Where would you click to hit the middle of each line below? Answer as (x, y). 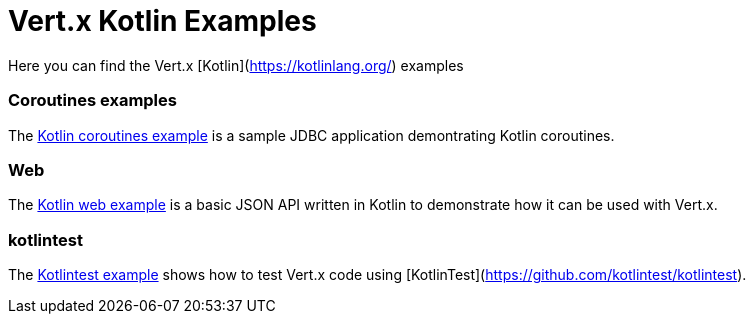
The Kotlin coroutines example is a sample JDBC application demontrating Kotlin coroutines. (311, 135)
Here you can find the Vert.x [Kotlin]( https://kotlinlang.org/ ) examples (236, 65)
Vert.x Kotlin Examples (162, 21)
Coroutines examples (92, 100)
